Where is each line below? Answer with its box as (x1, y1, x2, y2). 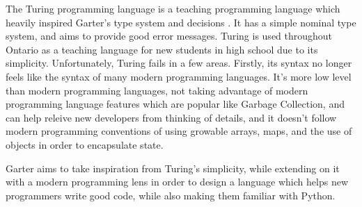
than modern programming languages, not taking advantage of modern (6, 83, 308, 97)
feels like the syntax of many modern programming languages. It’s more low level (6, 69, 352, 83)
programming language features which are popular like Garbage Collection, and (6, 97, 345, 111)
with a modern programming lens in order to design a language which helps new (6, 174, 348, 189)
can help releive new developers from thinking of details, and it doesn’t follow (6, 110, 337, 124)
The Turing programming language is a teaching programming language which (6, 1, 340, 15)
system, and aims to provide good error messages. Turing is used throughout (6, 28, 333, 43)
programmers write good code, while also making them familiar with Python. (6, 188, 336, 202)
